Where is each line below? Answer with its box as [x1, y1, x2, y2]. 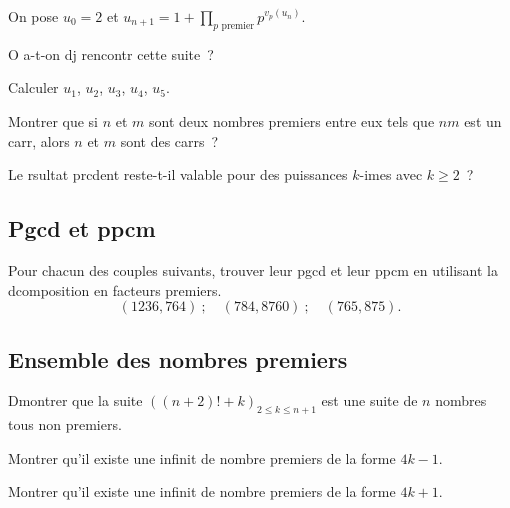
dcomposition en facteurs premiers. [8, 279, 222, 300]
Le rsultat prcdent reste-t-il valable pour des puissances [8, 164, 348, 185]
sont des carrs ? [120, 130, 219, 151]
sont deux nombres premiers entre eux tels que [149, 110, 435, 131]
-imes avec [359, 164, 423, 185]
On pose [8, 6, 59, 26]
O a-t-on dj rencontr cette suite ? [8, 43, 214, 64]
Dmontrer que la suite [8, 390, 143, 411]
